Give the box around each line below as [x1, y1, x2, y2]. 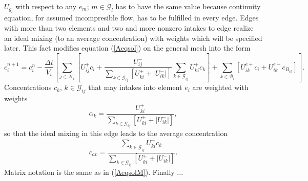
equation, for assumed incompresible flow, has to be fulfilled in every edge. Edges [4, 12, 259, 23]
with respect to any [15, 1, 77, 11]
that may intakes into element [88, 82, 182, 93]
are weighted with [192, 82, 249, 93]
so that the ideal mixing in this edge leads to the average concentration [4, 128, 228, 139]
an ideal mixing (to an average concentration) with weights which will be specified [4, 32, 262, 43]
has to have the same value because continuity [115, 1, 261, 11]
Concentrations [4, 82, 52, 93]
